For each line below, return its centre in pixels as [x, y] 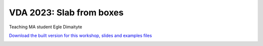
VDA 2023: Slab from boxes [66, 12]
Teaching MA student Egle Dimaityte [46, 27]
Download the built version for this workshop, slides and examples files [80, 35]
